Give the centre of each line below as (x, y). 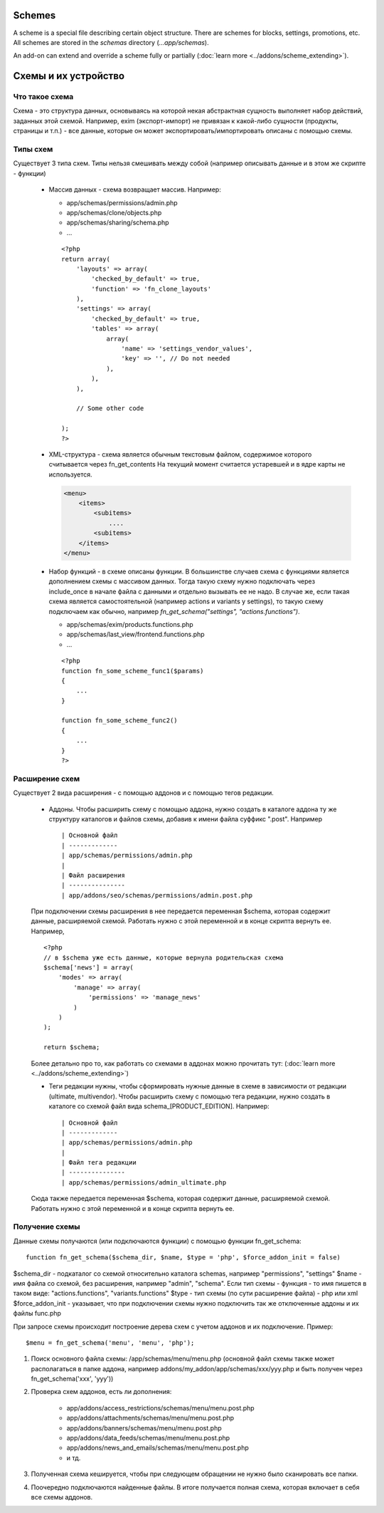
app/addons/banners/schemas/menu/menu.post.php (144, 1428)
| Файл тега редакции (99, 1163)
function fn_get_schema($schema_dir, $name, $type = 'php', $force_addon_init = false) (183, 1258)
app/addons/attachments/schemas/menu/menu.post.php (150, 1418)
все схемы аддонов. (62, 1497)
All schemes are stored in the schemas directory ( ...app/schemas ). (111, 42)
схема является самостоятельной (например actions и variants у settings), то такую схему (186, 601)
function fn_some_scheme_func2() (119, 721)
